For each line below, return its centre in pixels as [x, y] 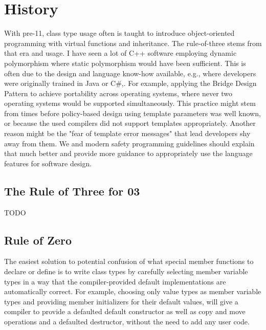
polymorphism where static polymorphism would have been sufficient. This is [125, 63]
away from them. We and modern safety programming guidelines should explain [129, 143]
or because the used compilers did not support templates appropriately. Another [130, 123]
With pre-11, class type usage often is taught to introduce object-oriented [119, 33]
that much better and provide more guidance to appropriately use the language [128, 153]
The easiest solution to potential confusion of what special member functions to [129, 261]
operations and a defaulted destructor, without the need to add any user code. [127, 321]
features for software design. [48, 163]
